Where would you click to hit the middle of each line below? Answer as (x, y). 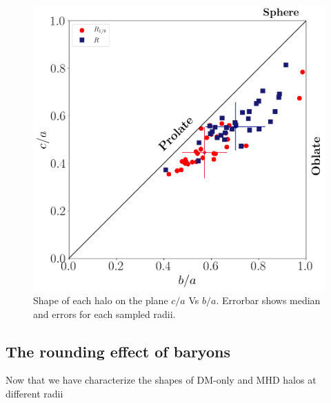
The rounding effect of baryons (118, 351)
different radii (34, 393)
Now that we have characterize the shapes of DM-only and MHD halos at (161, 380)
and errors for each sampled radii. (104, 313)
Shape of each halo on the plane (101, 300)
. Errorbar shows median (268, 300)
